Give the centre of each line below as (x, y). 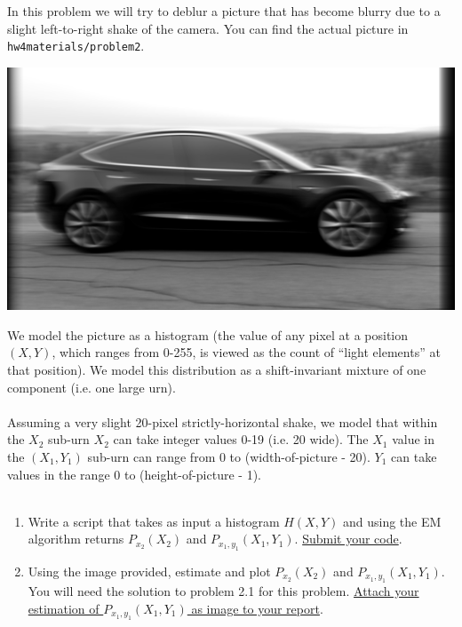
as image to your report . (257, 608)
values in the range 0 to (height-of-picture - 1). (134, 474)
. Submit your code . (348, 539)
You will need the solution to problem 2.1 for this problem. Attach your (223, 591)
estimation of (64, 608)
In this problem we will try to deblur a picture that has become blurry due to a (224, 11)
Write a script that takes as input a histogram (154, 521)
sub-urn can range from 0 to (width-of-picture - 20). (229, 456)
